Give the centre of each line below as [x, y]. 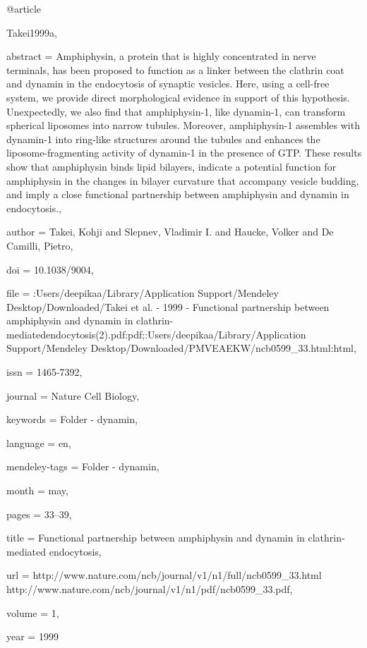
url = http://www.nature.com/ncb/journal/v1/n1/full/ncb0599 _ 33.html [164, 575]
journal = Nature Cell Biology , [73, 395]
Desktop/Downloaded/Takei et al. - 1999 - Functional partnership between [168, 306]
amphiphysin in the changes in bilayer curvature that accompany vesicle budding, [183, 180]
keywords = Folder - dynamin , [72, 419]
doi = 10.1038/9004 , [50, 269]
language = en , [39, 442]
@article [24, 8]
